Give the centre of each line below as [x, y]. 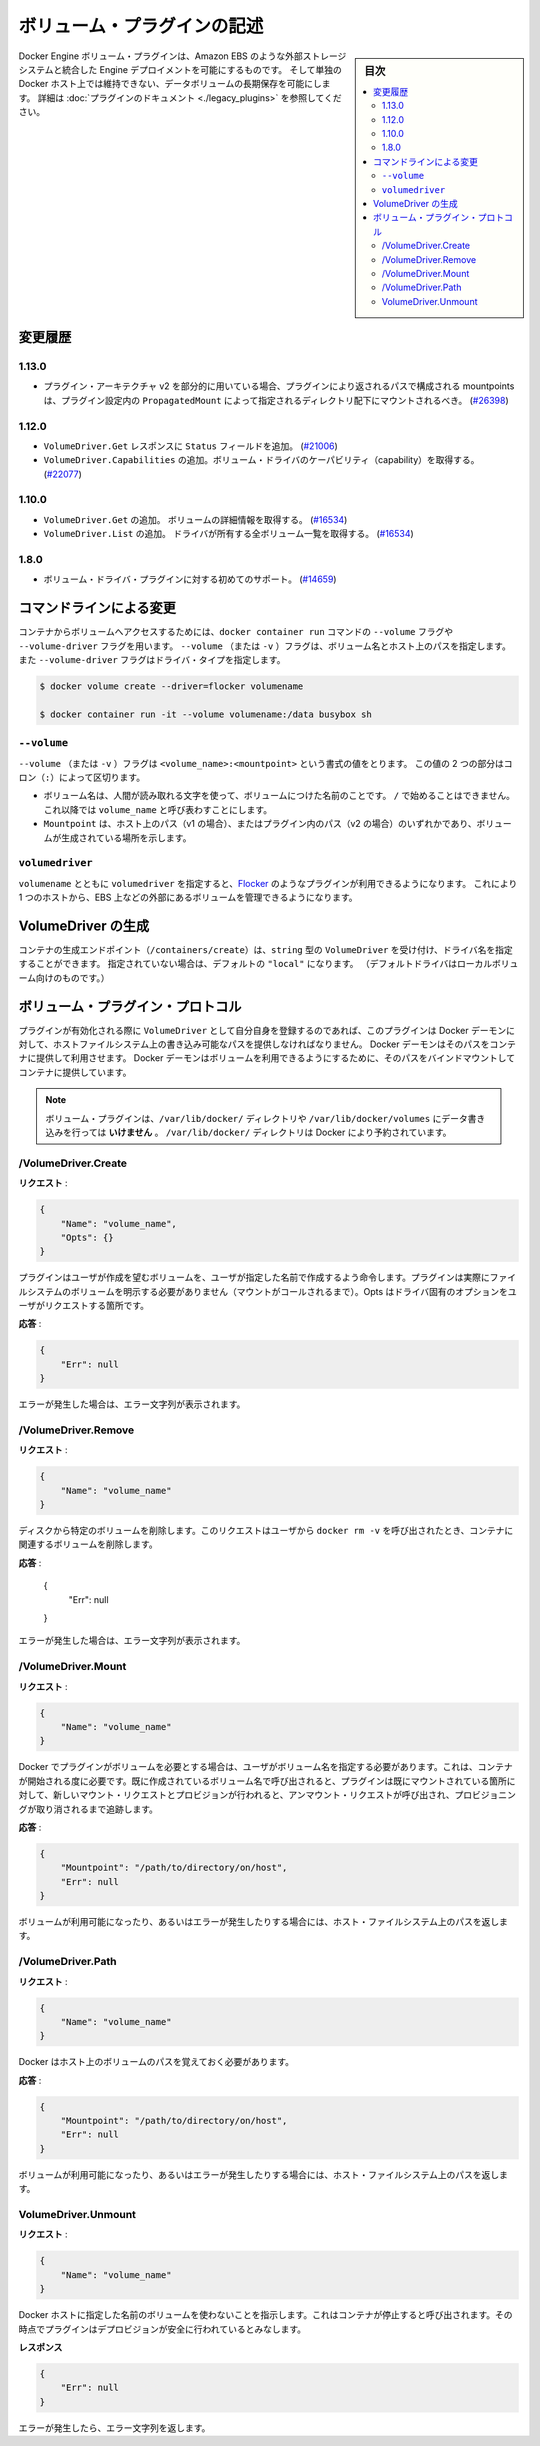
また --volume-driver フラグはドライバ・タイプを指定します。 [152, 660]
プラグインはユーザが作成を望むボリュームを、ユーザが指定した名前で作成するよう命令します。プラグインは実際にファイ [267, 1277]
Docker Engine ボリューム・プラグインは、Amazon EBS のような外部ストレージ [182, 56]
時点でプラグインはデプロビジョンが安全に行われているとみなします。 [162, 2329]
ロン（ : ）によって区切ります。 [81, 777]
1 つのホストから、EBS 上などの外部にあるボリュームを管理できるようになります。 [188, 897]
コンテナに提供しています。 [75, 1072]
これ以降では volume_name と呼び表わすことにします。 [158, 809]
